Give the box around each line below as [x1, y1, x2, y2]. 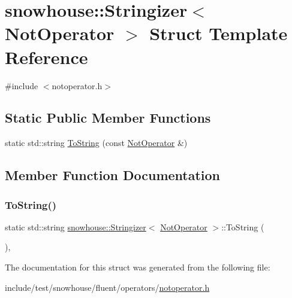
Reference [5, 44, 88, 69]
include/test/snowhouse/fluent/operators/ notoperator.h [5, 281, 210, 293]
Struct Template [149, 21, 288, 45]
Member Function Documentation [5, 166, 221, 184]
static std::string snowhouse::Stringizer [5, 220, 146, 233]
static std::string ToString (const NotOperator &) [5, 136, 188, 149]
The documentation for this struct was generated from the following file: [5, 261, 270, 273]
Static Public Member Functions [5, 108, 211, 127]
